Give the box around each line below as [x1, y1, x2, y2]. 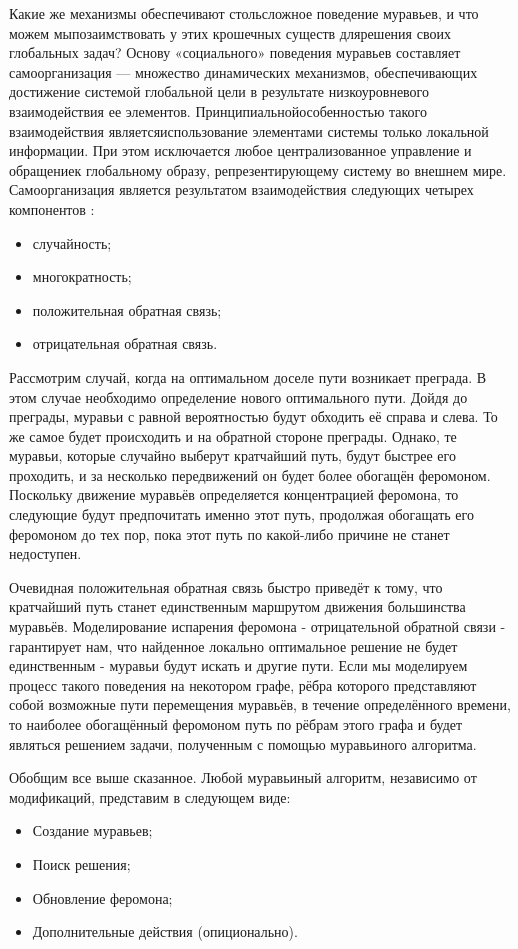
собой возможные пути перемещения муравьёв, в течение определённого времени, [9, 694, 511, 715]
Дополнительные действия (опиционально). [32, 921, 298, 942]
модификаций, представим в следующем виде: [9, 786, 291, 807]
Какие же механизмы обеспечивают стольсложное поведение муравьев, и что [9, 3, 479, 23]
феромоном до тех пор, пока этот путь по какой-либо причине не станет [9, 523, 450, 544]
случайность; [32, 232, 112, 253]
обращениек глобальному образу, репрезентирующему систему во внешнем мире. [9, 159, 507, 180]
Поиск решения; [32, 853, 131, 874]
